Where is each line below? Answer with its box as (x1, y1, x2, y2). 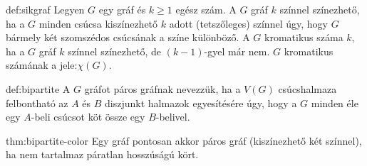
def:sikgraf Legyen (6, 2, 85, 16)
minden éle (311, 95, 358, 110)
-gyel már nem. (204, 43, 270, 58)
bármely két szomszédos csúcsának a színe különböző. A (6, 30, 250, 45)
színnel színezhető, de (68, 43, 161, 58)
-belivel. (155, 109, 190, 124)
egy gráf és (98, 2, 146, 16)
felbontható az (6, 95, 68, 110)
